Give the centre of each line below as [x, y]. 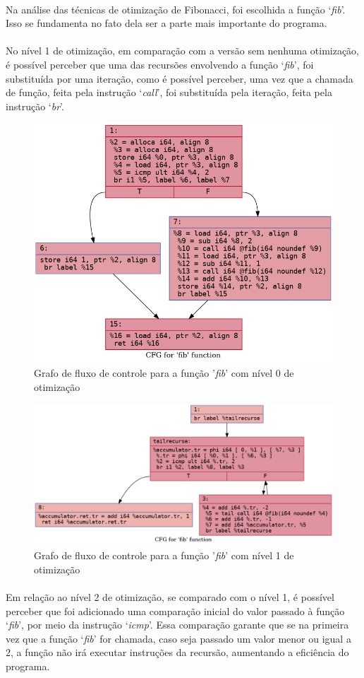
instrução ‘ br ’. [35, 106]
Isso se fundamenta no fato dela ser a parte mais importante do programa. [166, 23]
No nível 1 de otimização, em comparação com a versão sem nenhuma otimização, [183, 51]
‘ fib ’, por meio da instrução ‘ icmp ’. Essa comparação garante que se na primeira [177, 625]
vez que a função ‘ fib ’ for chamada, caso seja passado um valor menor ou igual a [178, 638]
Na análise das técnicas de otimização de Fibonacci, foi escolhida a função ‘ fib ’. [176, 9]
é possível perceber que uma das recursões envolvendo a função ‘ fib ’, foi [160, 64]
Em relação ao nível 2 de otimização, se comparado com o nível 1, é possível [170, 597]
